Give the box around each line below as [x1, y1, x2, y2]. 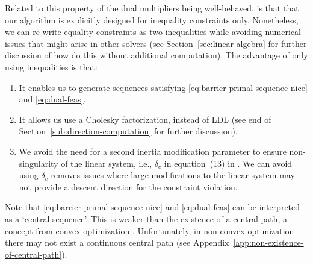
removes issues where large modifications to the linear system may [51, 169, 295, 181]
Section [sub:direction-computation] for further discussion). [19, 125, 238, 137]
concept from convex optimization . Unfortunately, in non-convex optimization [5, 224, 294, 237]
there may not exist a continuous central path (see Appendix [5, 236, 229, 249]
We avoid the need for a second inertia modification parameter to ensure [19, 145, 287, 157]
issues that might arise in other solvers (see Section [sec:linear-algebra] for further [5, 37, 307, 49]
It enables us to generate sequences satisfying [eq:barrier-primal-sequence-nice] [19, 81, 308, 93]
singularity [19, 157, 58, 169]
